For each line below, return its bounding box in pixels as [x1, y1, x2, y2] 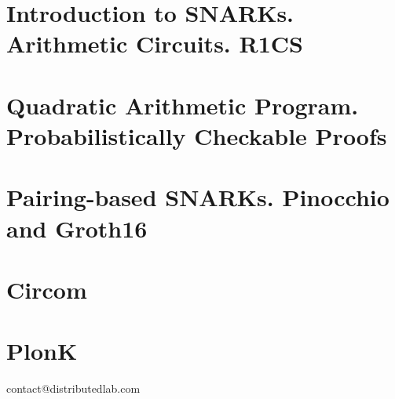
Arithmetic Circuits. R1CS [6, 27, 303, 60]
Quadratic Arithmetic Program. [6, 89, 359, 121]
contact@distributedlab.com [6, 380, 141, 397]
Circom [6, 273, 87, 305]
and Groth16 [6, 212, 148, 244]
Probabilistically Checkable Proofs [6, 119, 387, 151]
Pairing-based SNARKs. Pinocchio [6, 181, 390, 213]
